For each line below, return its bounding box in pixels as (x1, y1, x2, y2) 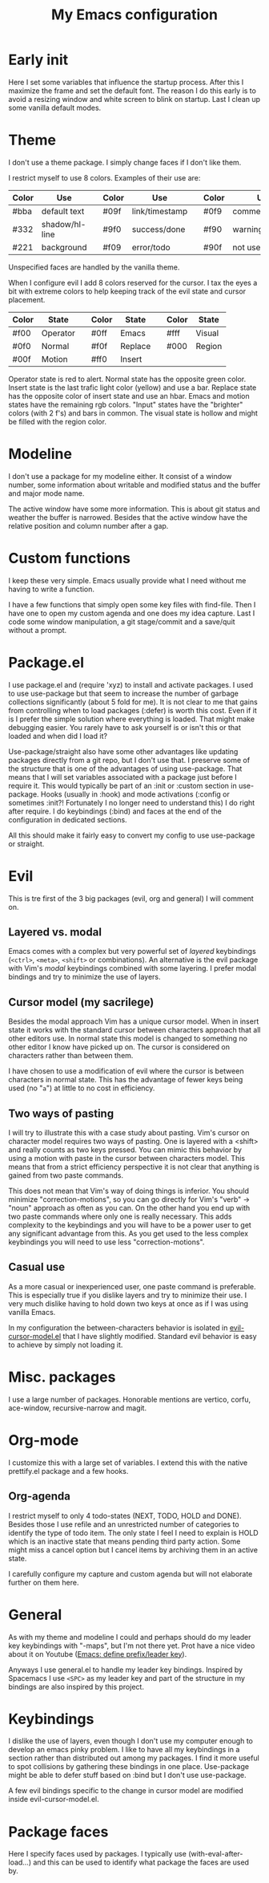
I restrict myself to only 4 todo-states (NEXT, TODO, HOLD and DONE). (8, 1511, 242, 1520)
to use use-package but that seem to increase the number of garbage (8, 688, 239, 698)
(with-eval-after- (187, 1849, 243, 1859)
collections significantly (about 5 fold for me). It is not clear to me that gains (8, 696, 258, 707)
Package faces (8, 1823, 109, 1840)
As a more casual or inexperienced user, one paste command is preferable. (8, 1281, 256, 1291)
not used (232, 241, 266, 253)
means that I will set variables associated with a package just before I (8, 772, 238, 781)
